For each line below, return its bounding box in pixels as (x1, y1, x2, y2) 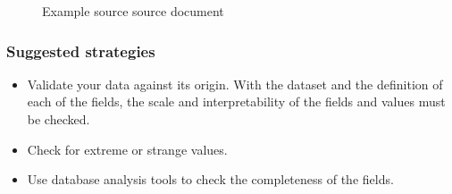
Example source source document (42, 2, 224, 20)
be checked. (27, 110, 90, 128)
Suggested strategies (6, 39, 155, 62)
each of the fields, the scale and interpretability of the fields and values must (27, 92, 446, 111)
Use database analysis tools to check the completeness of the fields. (27, 170, 394, 189)
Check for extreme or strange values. (27, 139, 228, 158)
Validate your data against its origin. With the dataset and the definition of (27, 74, 443, 93)
